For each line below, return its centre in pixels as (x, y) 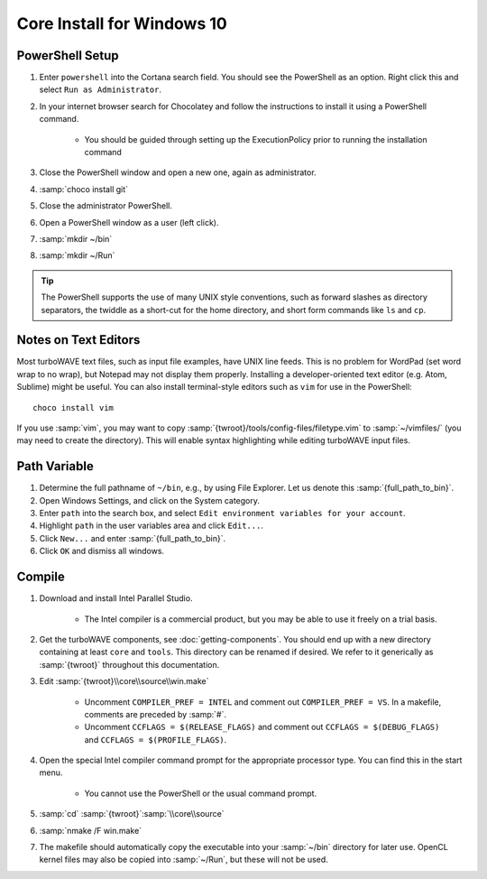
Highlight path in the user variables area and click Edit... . (151, 526)
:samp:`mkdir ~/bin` (76, 238)
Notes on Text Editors (78, 340)
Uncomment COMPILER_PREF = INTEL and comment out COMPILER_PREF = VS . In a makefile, (263, 702)
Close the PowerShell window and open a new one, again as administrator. (178, 172)
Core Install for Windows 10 (122, 23)
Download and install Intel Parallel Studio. (116, 598)
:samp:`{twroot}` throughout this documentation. (129, 664)
